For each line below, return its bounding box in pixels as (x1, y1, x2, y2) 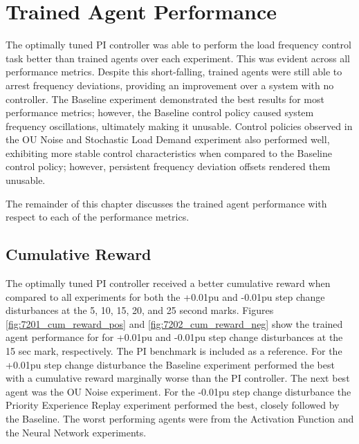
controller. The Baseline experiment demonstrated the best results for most (6, 91, 324, 106)
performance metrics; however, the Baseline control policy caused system (6, 105, 314, 120)
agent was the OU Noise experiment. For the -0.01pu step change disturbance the (6, 384, 351, 398)
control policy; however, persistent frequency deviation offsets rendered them (6, 159, 331, 174)
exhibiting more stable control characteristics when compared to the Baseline (6, 145, 332, 160)
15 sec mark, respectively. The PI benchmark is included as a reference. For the (6, 344, 342, 358)
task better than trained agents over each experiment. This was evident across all (6, 50, 350, 65)
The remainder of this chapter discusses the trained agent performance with (6, 196, 327, 210)
